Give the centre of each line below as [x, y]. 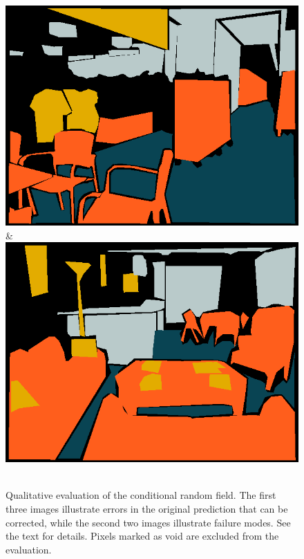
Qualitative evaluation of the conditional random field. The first [141, 495]
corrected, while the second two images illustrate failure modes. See [148, 522]
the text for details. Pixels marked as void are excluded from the [142, 536]
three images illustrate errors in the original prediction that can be [147, 508]
